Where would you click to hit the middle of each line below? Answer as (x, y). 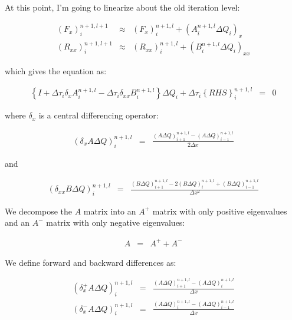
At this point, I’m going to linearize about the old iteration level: (122, 7)
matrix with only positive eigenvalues (220, 211)
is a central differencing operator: (99, 115)
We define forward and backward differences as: (91, 262)
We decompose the (39, 211)
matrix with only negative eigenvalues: (116, 222)
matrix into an (110, 211)
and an (17, 222)
